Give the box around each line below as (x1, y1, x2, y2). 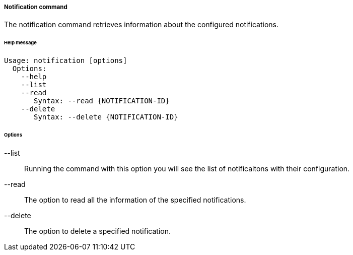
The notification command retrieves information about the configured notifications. (4, 20, 278, 29)
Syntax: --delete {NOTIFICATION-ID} (34, 113, 178, 121)
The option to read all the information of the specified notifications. (24, 195, 246, 204)
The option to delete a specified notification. (24, 226, 171, 235)
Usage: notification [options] (4, 56, 127, 65)
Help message (4, 40, 37, 46)
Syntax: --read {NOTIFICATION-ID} (34, 97, 170, 105)
